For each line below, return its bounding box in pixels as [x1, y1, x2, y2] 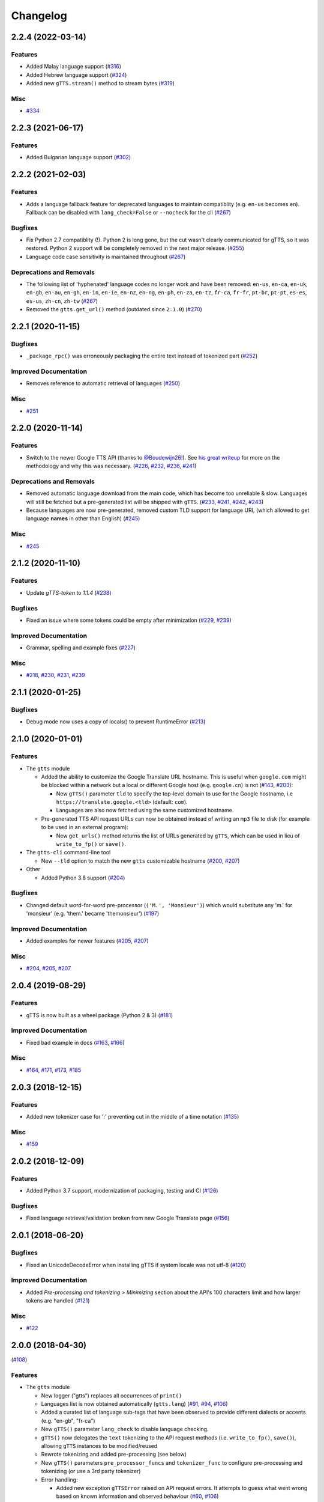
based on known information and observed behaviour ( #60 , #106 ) [56, 1493, 219, 1500]
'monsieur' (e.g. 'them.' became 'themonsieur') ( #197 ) [26, 910, 160, 917]
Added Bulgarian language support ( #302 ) [26, 154, 131, 161]
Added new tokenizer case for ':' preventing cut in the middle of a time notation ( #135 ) [26, 1113, 239, 1120]
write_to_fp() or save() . [56, 841, 126, 848]
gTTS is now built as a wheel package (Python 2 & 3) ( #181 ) [26, 1011, 173, 1018]
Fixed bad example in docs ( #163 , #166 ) [26, 1039, 125, 1046]
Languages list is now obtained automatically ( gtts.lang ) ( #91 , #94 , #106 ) [41, 1400, 228, 1408]
